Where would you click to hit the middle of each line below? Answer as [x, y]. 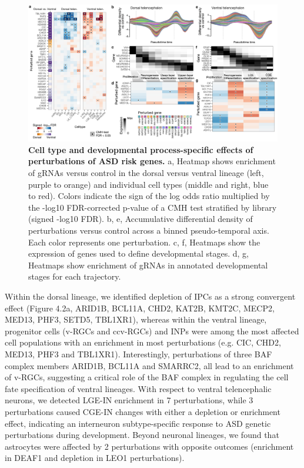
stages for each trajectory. [75, 276]
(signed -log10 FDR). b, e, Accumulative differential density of [141, 219]
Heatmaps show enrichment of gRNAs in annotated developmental [148, 265]
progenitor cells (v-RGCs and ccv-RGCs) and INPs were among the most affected [152, 331]
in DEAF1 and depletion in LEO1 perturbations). [95, 458]
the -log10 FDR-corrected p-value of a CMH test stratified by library [153, 207]
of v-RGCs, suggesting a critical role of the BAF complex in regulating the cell [147, 377]
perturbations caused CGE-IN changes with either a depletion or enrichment [143, 411]
